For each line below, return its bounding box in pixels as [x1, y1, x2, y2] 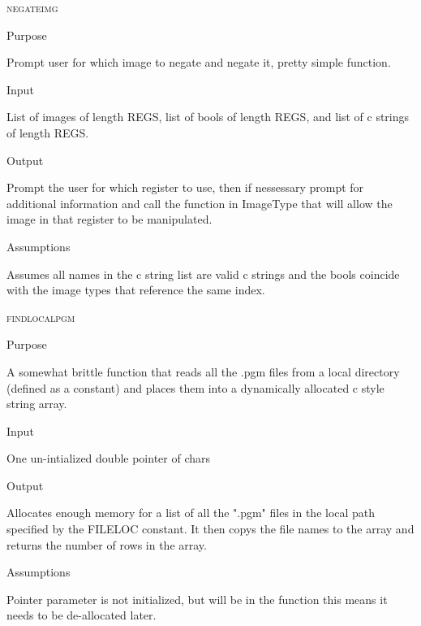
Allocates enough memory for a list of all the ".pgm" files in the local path [6, 504, 376, 521]
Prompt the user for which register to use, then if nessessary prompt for [6, 179, 364, 196]
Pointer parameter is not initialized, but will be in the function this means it [6, 590, 388, 607]
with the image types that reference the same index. [6, 281, 265, 298]
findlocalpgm [6, 308, 75, 325]
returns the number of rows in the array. [6, 536, 207, 553]
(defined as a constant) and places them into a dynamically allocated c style [6, 379, 384, 396]
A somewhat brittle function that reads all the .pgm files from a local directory [6, 363, 400, 380]
